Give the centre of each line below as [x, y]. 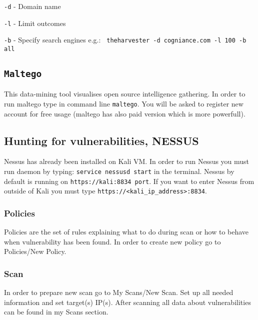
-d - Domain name [32, 6]
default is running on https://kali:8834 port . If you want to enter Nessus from [129, 181]
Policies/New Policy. [35, 251]
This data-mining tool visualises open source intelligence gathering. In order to [125, 94]
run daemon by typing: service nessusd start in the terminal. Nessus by [119, 171]
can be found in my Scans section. [56, 312]
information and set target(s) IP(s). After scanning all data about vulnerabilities [127, 302]
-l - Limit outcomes [35, 23]
